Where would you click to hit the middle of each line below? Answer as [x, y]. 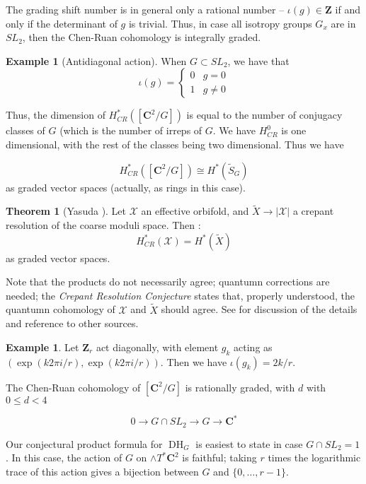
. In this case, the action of [64, 458]
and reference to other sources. [72, 323]
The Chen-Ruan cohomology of [73, 387]
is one [294, 130]
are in [343, 23]
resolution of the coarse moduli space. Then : [103, 224]
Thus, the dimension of [56, 115]
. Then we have [194, 361]
